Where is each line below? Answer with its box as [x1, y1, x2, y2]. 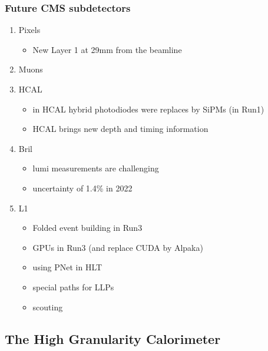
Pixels [18, 24, 41, 36]
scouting [32, 300, 63, 313]
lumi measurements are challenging [32, 162, 159, 174]
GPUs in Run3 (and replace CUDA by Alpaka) [32, 241, 203, 253]
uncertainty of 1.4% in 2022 [32, 181, 133, 194]
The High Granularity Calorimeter [5, 329, 221, 347]
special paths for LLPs [32, 280, 114, 293]
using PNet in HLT [32, 261, 102, 273]
